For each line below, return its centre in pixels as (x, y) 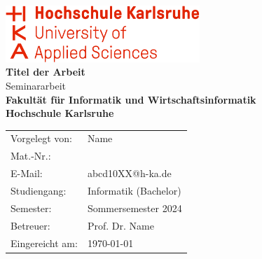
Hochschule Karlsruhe (60, 113)
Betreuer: (30, 225)
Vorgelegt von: (41, 138)
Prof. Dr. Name (120, 225)
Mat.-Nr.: (31, 156)
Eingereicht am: (44, 243)
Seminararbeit (36, 85)
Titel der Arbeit (46, 72)
